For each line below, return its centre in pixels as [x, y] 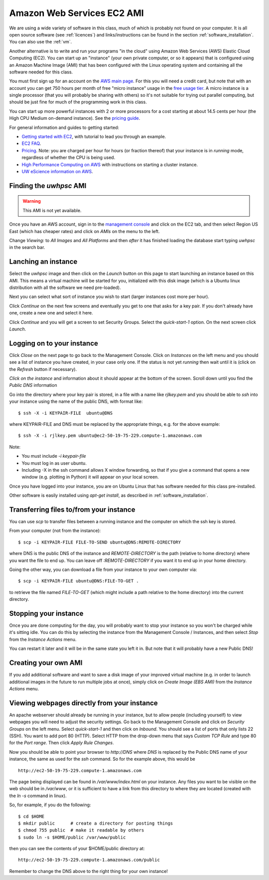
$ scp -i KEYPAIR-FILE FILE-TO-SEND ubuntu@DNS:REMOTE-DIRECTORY [100, 542]
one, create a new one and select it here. [51, 313]
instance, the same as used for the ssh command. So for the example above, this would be [102, 759]
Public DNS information [33, 385]
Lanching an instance [43, 262]
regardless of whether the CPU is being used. [68, 158]
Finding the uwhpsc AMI [48, 185]
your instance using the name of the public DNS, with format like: [76, 401]
